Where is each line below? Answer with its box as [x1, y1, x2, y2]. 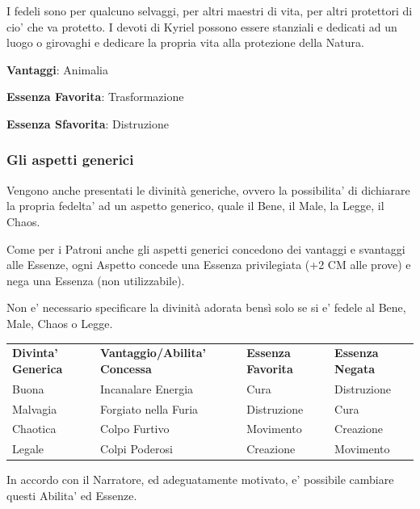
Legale [12, 440, 44, 457]
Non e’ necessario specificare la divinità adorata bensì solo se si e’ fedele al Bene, [6, 299, 406, 316]
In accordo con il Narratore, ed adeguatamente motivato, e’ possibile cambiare [6, 471, 394, 488]
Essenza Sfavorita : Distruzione [6, 115, 169, 132]
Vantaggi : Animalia [6, 61, 108, 78]
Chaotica [12, 420, 57, 437]
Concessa [100, 360, 152, 376]
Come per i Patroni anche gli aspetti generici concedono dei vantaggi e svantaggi [6, 240, 405, 257]
